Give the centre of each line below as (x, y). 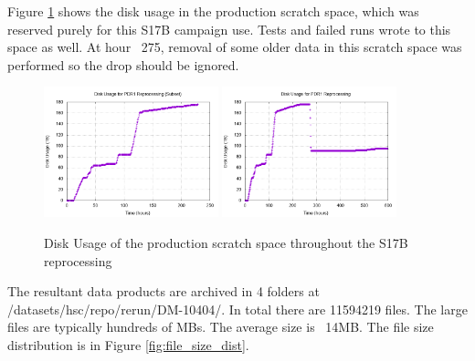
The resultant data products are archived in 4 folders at (164, 291)
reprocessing (78, 260)
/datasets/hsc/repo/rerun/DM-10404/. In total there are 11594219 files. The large (237, 309)
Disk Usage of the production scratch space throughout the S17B (226, 243)
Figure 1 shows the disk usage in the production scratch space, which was (213, 11)
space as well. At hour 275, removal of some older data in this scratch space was (235, 47)
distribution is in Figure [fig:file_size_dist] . (128, 345)
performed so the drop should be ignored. (123, 64)
